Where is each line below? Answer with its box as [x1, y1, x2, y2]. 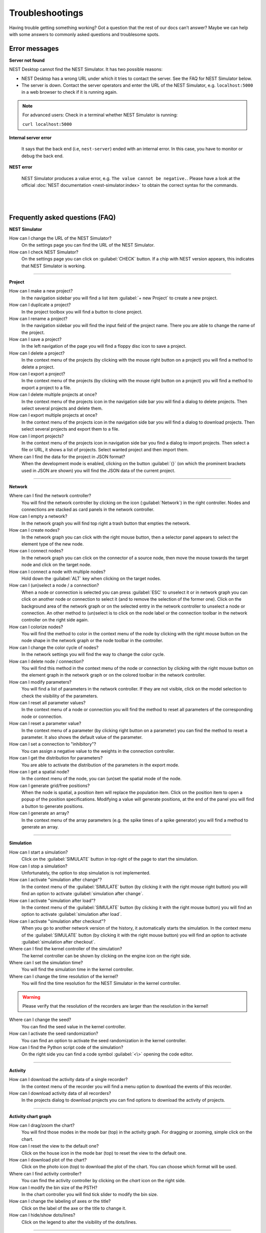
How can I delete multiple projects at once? [9, 392, 97, 398]
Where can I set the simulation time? [9, 960, 83, 966]
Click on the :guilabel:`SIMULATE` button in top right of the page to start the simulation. [21, 856, 198, 862]
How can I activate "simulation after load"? [9, 898, 96, 904]
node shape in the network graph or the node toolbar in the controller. [21, 638, 164, 644]
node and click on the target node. [21, 562, 92, 568]
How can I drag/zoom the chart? [9, 1123, 75, 1128]
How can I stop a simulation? [9, 863, 67, 869]
